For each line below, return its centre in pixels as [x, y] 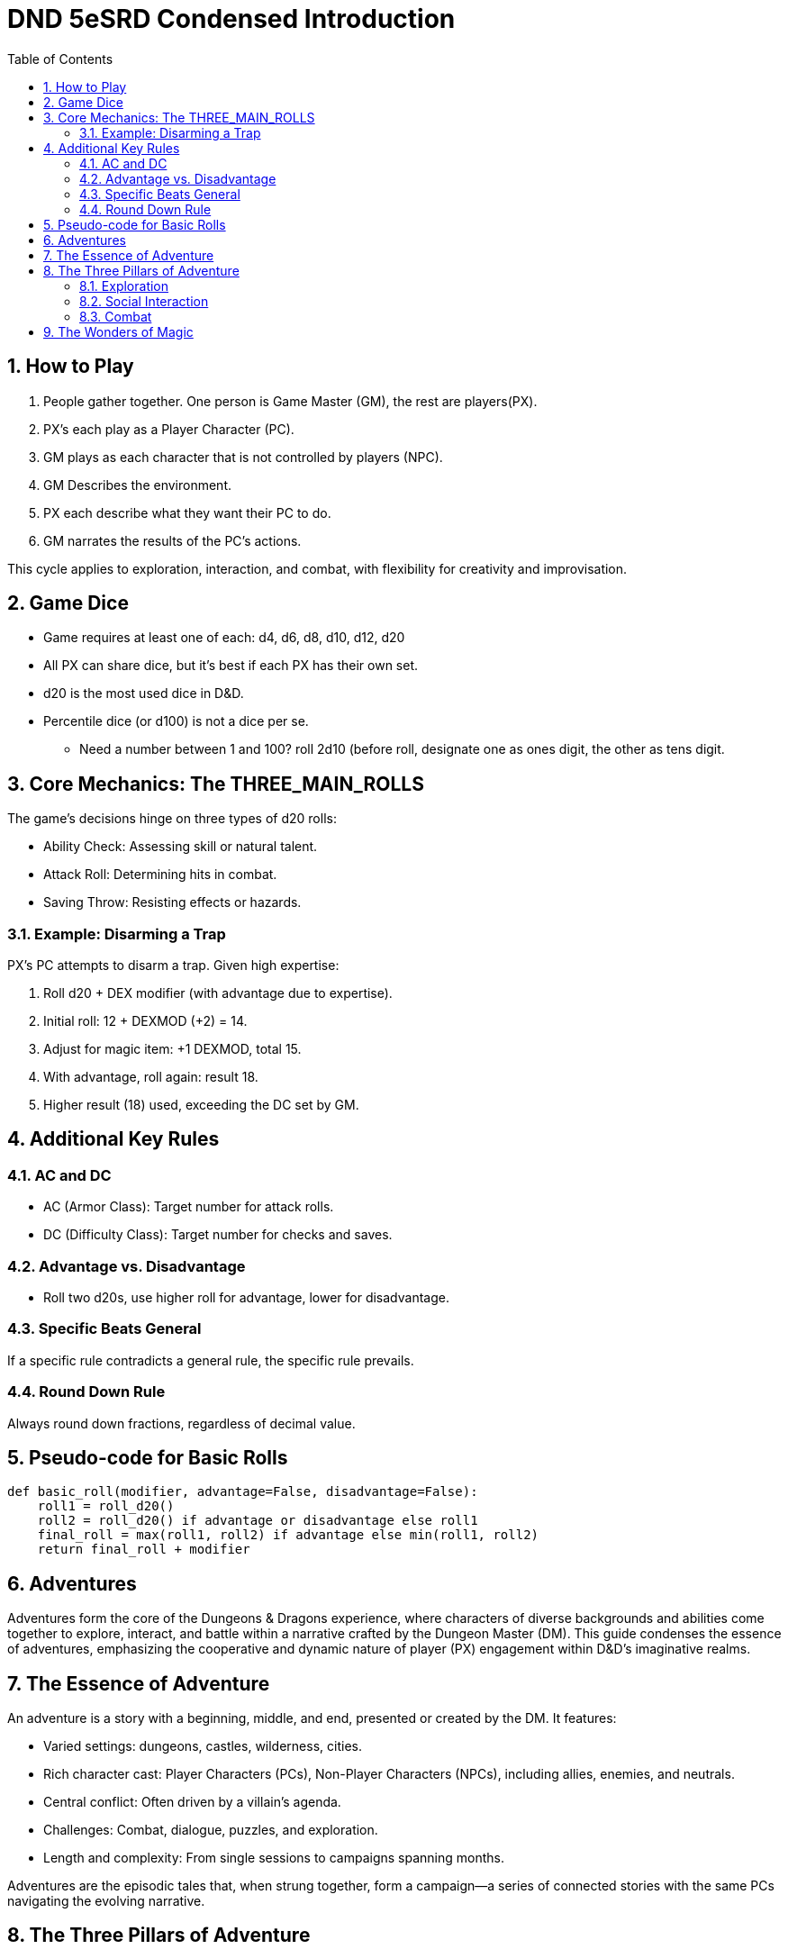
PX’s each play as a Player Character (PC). [169, 429]
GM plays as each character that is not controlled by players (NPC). [243, 457]
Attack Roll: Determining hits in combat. [160, 875]
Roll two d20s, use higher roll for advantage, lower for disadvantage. [246, 1297]
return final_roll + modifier [144, 1550]
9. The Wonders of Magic [118, 331]
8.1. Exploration [124, 286]
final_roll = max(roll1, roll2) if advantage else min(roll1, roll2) [288, 1535]
